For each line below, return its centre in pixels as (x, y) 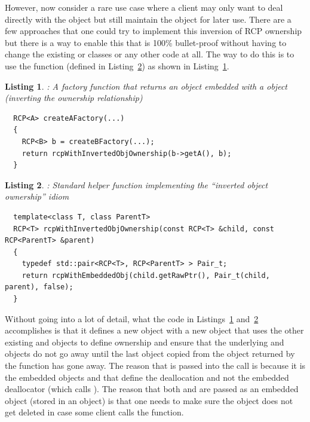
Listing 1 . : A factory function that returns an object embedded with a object (146, 86)
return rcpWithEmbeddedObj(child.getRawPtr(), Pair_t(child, (146, 275)
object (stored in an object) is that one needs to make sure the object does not (149, 400)
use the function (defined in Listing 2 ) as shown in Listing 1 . (117, 65)
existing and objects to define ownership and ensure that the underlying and (145, 342)
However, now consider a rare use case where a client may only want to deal (144, 7)
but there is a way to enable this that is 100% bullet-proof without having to (146, 42)
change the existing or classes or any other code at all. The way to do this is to (150, 54)
